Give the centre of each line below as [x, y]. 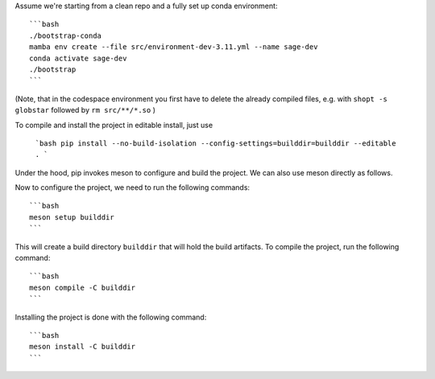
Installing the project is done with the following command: [111, 317]
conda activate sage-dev [78, 58]
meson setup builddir [72, 217]
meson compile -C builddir [83, 287]
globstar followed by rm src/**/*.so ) [85, 110]
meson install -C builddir [83, 347]
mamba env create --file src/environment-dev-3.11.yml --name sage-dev [174, 47]
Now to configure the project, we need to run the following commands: [132, 187]
